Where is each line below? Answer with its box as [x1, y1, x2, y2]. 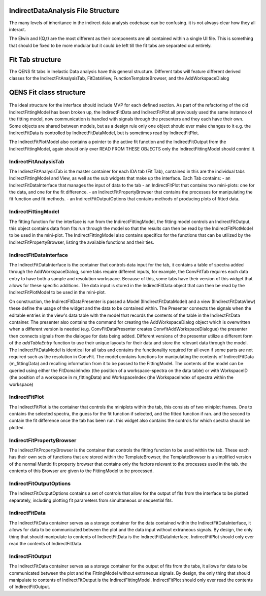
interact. [9, 26, 27, 32]
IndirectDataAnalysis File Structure [9, 6, 120, 15]
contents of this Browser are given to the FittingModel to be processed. [9, 468, 154, 474]
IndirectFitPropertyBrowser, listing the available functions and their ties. [9, 239, 155, 245]
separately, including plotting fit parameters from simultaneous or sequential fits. [9, 497, 173, 503]
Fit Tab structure [9, 55, 62, 64]
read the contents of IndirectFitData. [9, 541, 83, 546]
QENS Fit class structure [9, 88, 86, 96]
